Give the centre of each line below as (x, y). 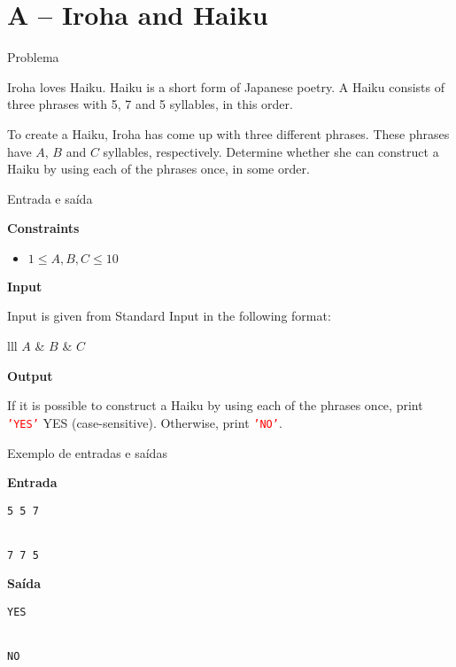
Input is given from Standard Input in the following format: (169, 316)
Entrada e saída (50, 198)
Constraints (43, 228)
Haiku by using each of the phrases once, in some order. (158, 169)
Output (30, 375)
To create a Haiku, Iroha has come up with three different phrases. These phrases (228, 133)
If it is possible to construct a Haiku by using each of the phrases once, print (215, 405)
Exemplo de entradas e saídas (87, 452)
